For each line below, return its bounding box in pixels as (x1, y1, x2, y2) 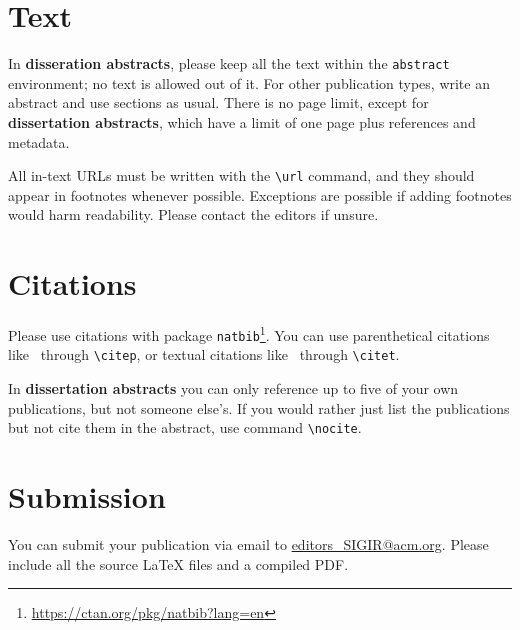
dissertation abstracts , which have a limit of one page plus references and (8, 111, 476, 132)
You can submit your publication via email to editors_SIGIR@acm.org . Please (8, 534, 489, 555)
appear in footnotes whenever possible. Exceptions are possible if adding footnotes (8, 184, 512, 205)
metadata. (8, 131, 70, 152)
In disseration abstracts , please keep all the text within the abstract (8, 53, 450, 74)
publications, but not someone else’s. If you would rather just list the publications (8, 397, 510, 418)
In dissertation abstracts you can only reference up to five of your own (8, 378, 459, 399)
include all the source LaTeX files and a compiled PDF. (8, 553, 349, 574)
